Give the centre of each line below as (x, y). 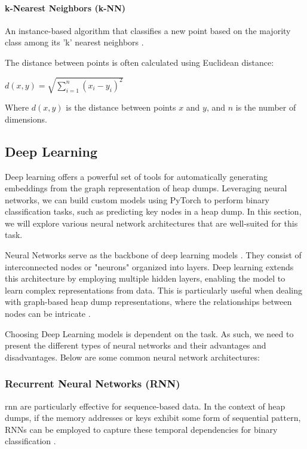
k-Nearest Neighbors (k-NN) (65, 7)
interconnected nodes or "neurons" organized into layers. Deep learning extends (149, 266)
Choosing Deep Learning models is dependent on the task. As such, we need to (149, 333)
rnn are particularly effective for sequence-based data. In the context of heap (145, 406)
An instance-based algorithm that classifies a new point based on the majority (148, 30)
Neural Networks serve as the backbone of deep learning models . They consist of (153, 255)
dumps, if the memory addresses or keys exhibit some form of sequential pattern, (153, 418)
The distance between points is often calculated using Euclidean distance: (139, 62)
